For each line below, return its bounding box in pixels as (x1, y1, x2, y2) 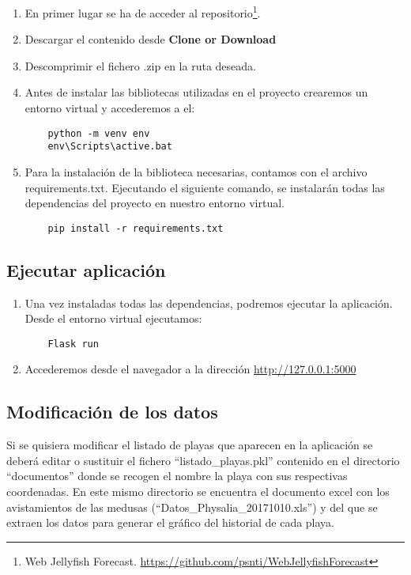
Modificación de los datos (6, 399, 218, 424)
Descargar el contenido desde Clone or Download (25, 31, 277, 47)
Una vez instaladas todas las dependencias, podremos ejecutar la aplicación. (25, 294, 393, 311)
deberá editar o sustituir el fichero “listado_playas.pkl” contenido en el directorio (6, 452, 400, 468)
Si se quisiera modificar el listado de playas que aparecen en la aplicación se (6, 437, 373, 453)
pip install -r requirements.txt (47, 222, 224, 234)
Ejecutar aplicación (6, 257, 166, 282)
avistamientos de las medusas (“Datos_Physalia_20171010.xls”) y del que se (6, 498, 378, 515)
